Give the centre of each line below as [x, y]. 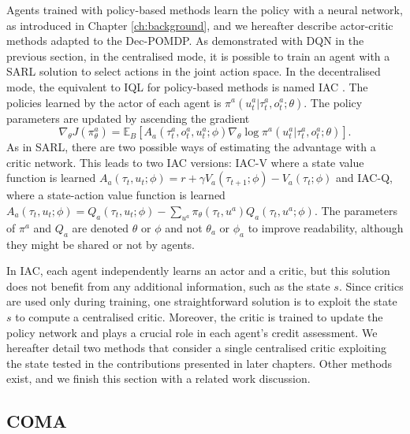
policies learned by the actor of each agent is [114, 102]
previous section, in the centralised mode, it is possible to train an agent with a [198, 56]
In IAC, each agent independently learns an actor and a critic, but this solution [198, 271]
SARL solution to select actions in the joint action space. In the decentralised [194, 71]
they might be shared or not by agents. [101, 244]
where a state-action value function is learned [116, 195]
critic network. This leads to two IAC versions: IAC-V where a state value [185, 162]
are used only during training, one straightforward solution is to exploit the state [202, 301]
